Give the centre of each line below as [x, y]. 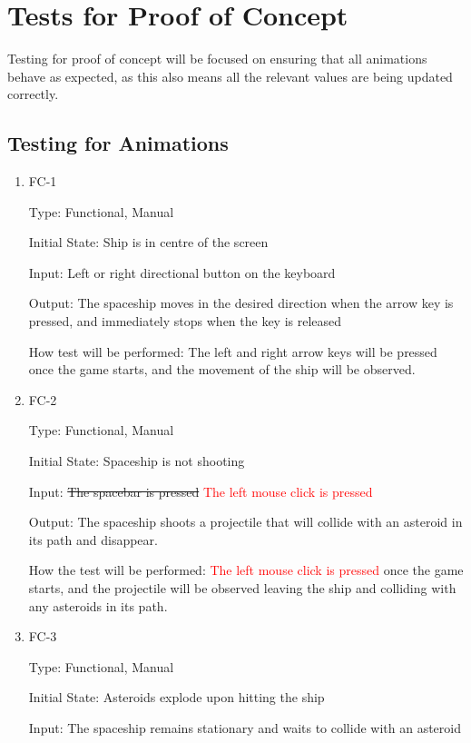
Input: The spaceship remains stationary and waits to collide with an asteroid [245, 727]
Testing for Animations [118, 143]
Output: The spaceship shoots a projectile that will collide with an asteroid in [245, 522]
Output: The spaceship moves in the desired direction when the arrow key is [241, 303]
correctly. [33, 94]
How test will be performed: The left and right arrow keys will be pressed [233, 351]
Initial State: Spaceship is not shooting [137, 461]
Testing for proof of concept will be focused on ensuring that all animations [217, 59]
